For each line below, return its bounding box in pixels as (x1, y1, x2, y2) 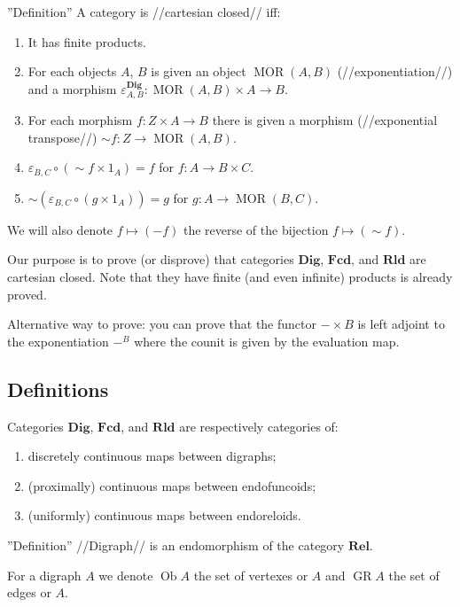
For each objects (27, 62, 117, 81)
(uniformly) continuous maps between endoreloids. (27, 506, 301, 525)
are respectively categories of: (179, 416, 339, 435)
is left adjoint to (357, 315, 445, 333)
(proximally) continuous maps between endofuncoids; (27, 476, 316, 494)
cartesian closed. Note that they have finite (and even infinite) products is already (7, 268, 453, 286)
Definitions (7, 375, 109, 402)
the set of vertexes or (193, 565, 308, 584)
